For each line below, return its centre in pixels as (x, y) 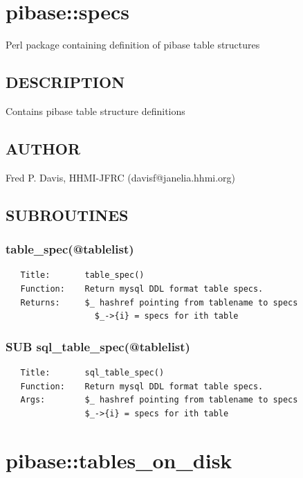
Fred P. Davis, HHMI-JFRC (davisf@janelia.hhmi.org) (121, 177)
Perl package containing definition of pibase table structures (133, 45)
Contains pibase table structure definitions (95, 110)
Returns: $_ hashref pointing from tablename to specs (159, 302)
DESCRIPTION (65, 82)
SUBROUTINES (67, 214)
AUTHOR (43, 148)
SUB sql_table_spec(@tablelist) (98, 346)
